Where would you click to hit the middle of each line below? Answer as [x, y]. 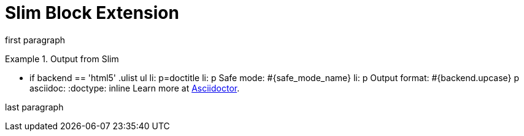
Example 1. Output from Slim [62, 59]
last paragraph [34, 107]
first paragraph [35, 40]
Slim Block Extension [92, 13]
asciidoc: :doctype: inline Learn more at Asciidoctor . [135, 88]
